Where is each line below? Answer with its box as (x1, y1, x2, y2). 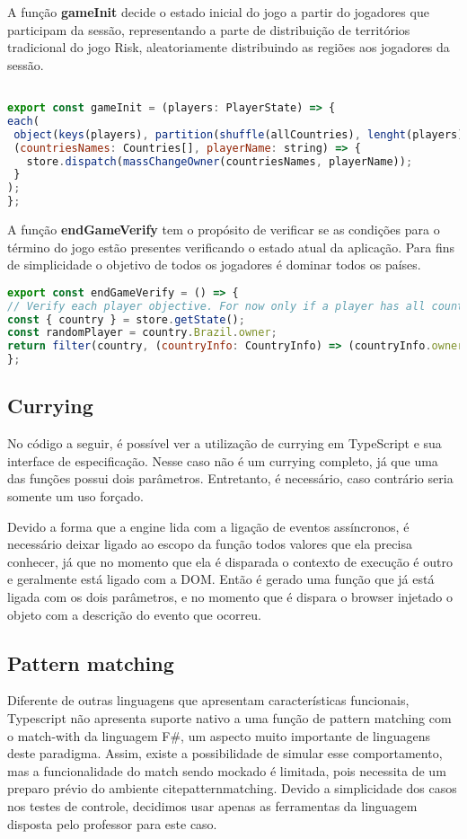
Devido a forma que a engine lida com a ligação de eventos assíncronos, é (7, 517, 410, 535)
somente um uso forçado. (7, 487, 144, 506)
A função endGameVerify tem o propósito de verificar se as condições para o (7, 220, 440, 239)
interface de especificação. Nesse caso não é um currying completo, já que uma (7, 451, 438, 470)
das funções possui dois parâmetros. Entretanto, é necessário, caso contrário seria (7, 469, 454, 488)
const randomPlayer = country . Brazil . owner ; (7, 326, 278, 340)
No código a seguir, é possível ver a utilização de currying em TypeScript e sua (7, 434, 442, 453)
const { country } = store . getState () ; (7, 313, 245, 326)
